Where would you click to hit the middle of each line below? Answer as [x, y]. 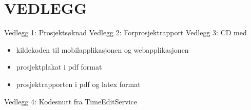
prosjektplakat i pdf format [59, 67]
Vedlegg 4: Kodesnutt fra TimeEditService [71, 101]
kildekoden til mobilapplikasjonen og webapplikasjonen [102, 49]
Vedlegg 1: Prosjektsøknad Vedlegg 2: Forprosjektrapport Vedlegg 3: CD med [125, 32]
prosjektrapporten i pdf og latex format [78, 84]
